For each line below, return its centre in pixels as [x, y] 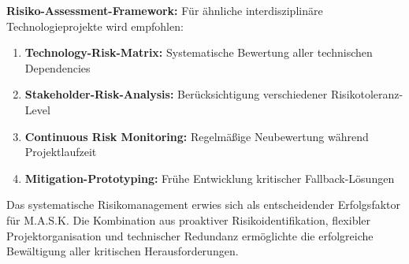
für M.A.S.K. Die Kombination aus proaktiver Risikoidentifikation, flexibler [189, 219]
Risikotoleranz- [367, 94]
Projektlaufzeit [61, 152]
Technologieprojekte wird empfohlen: [95, 26]
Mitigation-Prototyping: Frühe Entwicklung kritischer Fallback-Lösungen [210, 178]
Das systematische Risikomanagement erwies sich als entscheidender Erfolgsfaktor [203, 205]
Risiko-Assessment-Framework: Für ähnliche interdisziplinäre [165, 10]
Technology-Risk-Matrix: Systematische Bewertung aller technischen [199, 52]
